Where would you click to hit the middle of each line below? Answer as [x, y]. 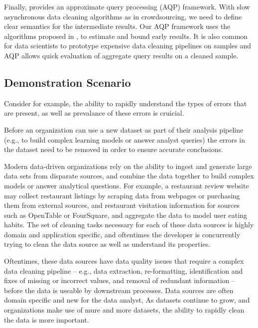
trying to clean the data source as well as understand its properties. [107, 244]
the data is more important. [47, 319]
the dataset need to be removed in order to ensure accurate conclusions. [114, 149]
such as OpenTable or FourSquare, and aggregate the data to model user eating [126, 215]
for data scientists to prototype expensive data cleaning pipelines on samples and [128, 46]
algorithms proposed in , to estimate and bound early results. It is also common [126, 36]
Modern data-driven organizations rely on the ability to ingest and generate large [128, 166]
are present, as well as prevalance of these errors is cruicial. [94, 113]
